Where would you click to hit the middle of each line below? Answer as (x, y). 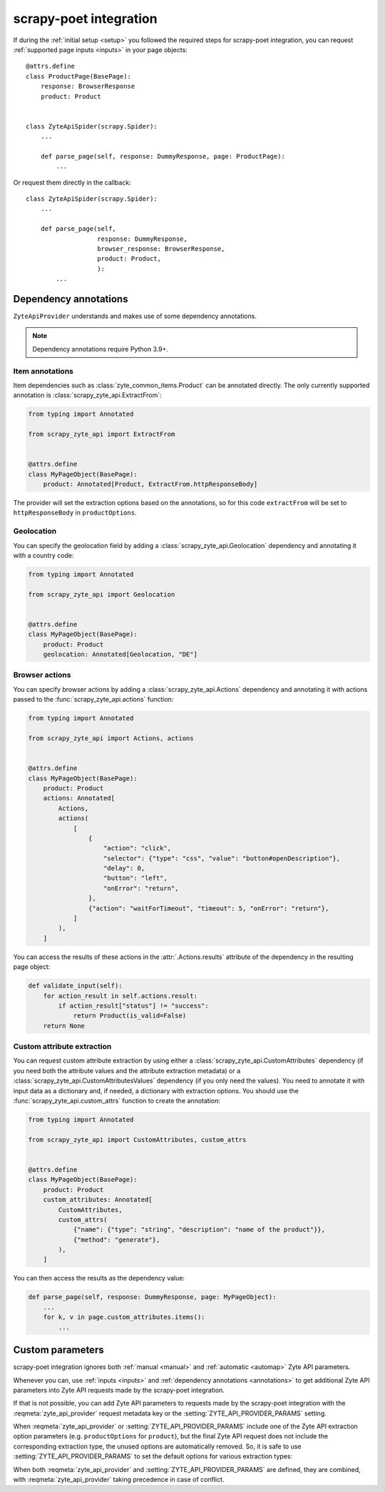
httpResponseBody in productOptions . (75, 513)
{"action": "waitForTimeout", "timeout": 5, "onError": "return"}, (209, 908)
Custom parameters (58, 1350)
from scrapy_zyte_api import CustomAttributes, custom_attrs (137, 1139)
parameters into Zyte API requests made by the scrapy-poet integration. (119, 1390)
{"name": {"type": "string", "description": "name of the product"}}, (199, 1230)
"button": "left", (135, 878)
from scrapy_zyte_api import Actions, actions (111, 738)
